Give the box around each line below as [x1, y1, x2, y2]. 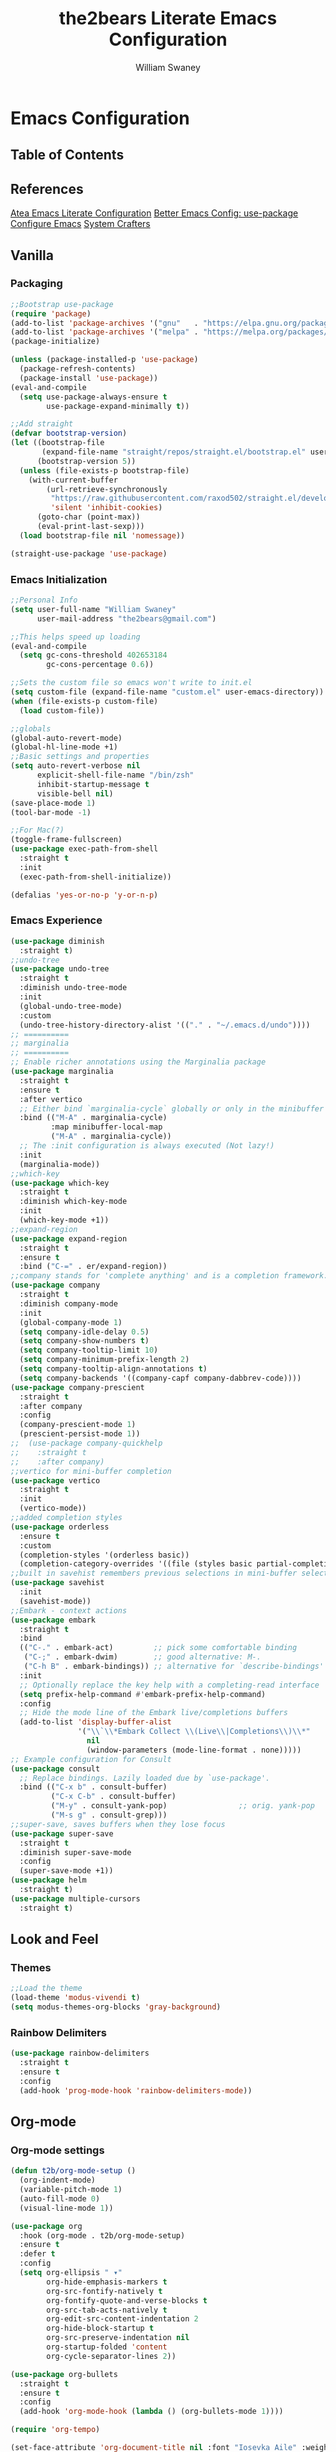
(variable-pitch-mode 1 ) [19, 2185, 123, 2195]
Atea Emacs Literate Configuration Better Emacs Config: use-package [10, 207, 299, 219]
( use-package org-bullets [10, 2369, 118, 2379]
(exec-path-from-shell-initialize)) [19, 872, 172, 882]
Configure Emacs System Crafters [10, 218, 151, 230]
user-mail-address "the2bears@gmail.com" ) [36, 613, 217, 624]
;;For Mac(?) [10, 825, 65, 836]
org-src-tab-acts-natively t [46, 2305, 168, 2315]
